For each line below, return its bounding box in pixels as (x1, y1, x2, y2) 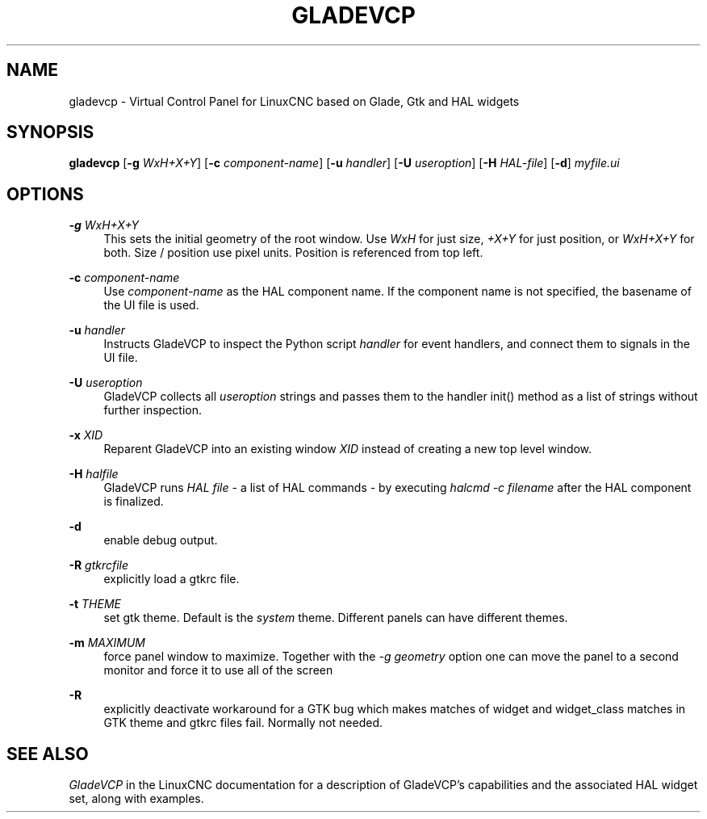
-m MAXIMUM (69, 636, 145, 650)
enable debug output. (103, 533, 218, 548)
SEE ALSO (6, 743, 89, 764)
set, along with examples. (69, 792, 204, 806)
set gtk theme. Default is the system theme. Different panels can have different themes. (103, 611, 568, 625)
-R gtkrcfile (69, 558, 129, 573)
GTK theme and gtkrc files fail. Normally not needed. (103, 716, 383, 730)
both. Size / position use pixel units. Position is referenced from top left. (103, 246, 483, 260)
